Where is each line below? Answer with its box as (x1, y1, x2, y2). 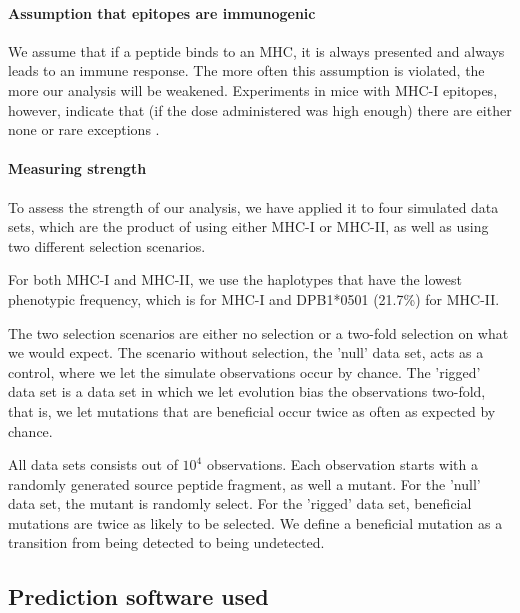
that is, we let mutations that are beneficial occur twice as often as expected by (8, 400, 496, 421)
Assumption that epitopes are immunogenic (8, 2, 316, 23)
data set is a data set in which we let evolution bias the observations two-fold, (8, 381, 486, 402)
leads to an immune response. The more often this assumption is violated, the (8, 60, 485, 81)
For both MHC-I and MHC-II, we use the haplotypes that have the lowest (8, 269, 462, 290)
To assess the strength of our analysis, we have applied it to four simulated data (8, 196, 499, 217)
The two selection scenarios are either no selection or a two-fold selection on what (8, 322, 509, 343)
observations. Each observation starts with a (206, 454, 478, 475)
